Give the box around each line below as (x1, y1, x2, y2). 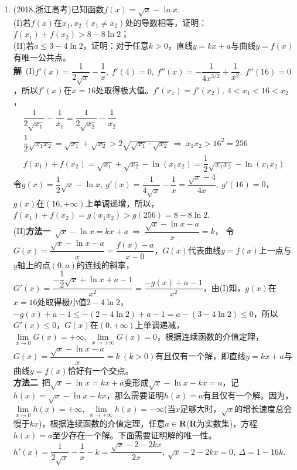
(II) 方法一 (13, 225, 51, 237)
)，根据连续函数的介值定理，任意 (39, 417, 165, 430)
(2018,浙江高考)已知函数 (13, 3, 104, 15)
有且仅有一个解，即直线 (155, 350, 246, 362)
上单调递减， (135, 319, 185, 331)
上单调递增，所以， (85, 197, 159, 209)
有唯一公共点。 (13, 50, 71, 63)
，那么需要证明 (106, 389, 164, 401)
